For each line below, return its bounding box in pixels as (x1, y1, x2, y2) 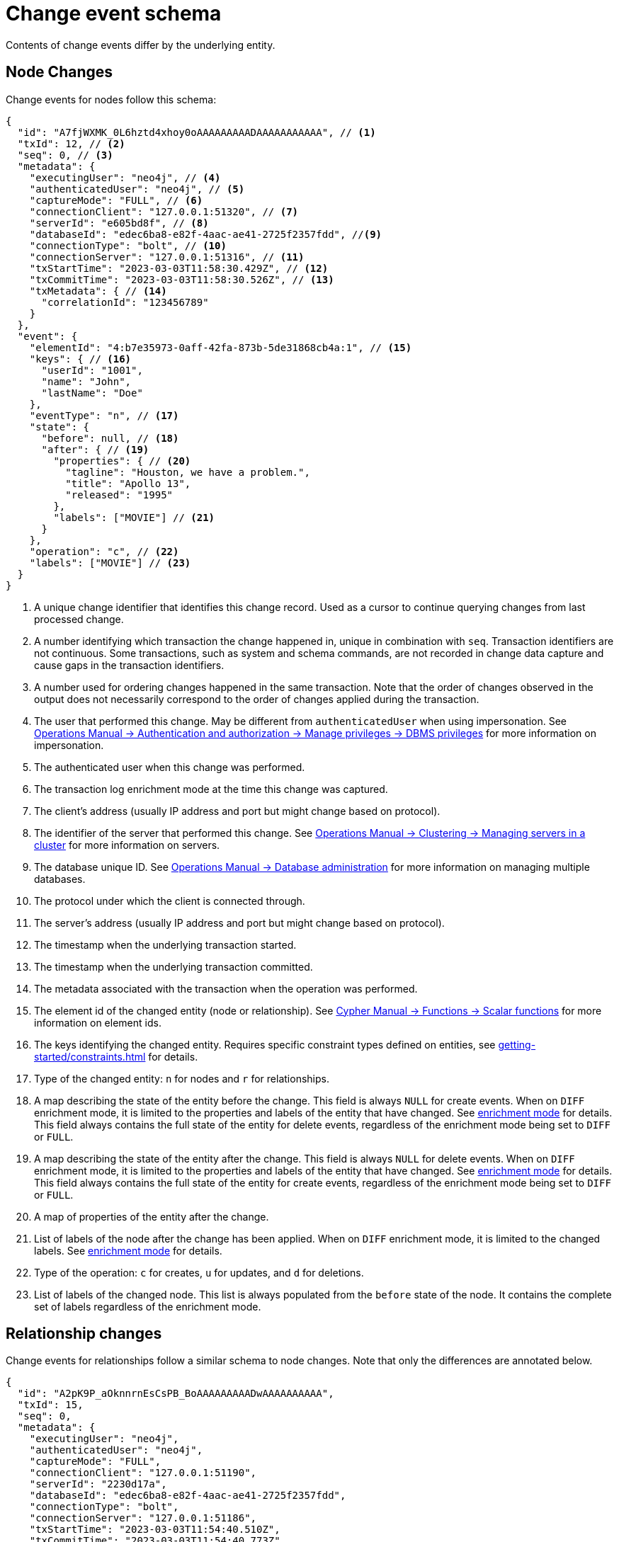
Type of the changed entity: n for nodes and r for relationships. (34, 1072, 329, 1085)
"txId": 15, (17, 1399, 84, 1411)
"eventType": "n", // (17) (29, 409, 179, 421)
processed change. (34, 612, 124, 625)
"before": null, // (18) (41, 432, 179, 444)
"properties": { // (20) (53, 455, 191, 467)
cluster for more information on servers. (34, 838, 220, 851)
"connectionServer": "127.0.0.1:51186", (29, 1512, 257, 1524)
